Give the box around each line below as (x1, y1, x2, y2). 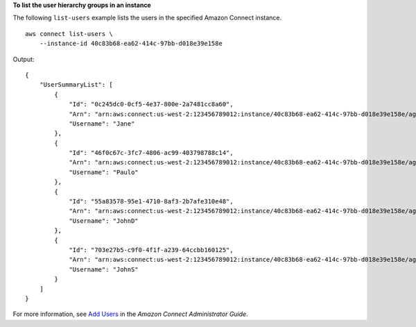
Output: (12, 55, 35, 63)
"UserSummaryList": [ (39, 81, 114, 89)
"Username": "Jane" (69, 119, 135, 128)
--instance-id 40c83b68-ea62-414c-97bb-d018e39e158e (39, 40, 223, 48)
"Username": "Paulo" (69, 168, 139, 176)
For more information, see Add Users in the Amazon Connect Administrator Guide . (12, 310, 249, 319)
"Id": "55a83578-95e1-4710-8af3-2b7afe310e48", (69, 198, 234, 206)
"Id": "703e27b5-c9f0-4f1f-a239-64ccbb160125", (69, 246, 234, 253)
